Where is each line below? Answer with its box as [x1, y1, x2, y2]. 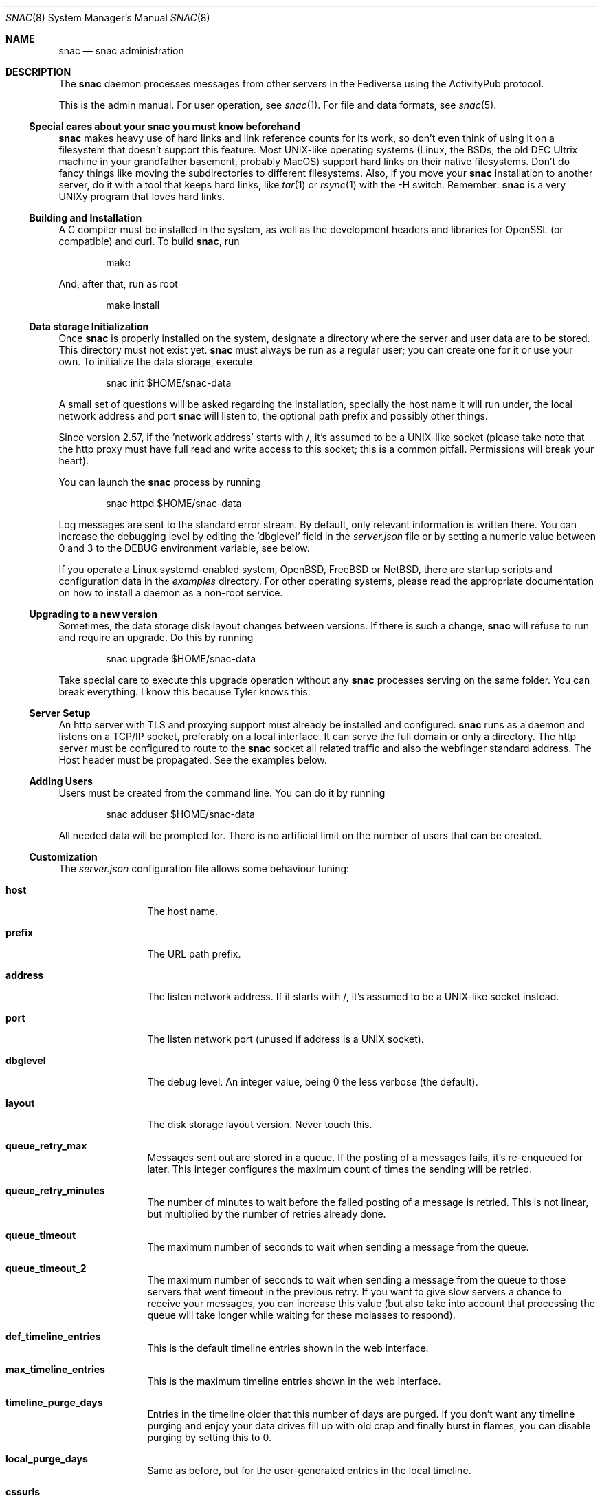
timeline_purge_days [5, 1396, 103, 1408]
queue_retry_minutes [5, 1185, 105, 1196]
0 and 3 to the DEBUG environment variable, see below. [58, 542, 310, 554]
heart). [58, 455, 89, 466]
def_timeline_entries [5, 1330, 101, 1342]
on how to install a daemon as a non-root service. [58, 587, 283, 598]
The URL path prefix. [147, 948, 241, 960]
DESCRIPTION [5, 66, 71, 78]
